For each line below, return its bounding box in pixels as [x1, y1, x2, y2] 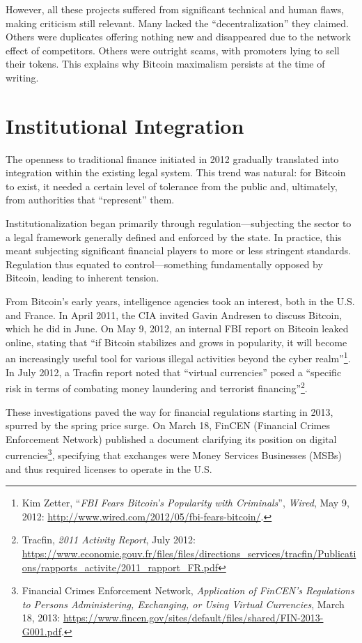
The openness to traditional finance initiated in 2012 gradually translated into [6, 151, 339, 166]
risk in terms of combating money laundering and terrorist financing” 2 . [6, 379, 308, 395]
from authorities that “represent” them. [6, 192, 175, 207]
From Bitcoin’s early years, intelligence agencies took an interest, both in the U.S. [6, 294, 355, 309]
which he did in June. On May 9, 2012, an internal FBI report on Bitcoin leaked [6, 321, 349, 336]
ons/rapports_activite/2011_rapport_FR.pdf [22, 559, 218, 574]
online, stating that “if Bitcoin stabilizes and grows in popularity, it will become [6, 334, 347, 349]
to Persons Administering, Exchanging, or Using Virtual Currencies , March [22, 596, 345, 611]
